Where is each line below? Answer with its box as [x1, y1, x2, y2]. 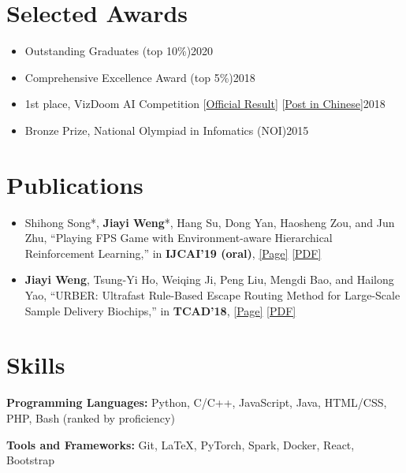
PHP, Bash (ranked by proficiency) [6, 409, 175, 426]
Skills [6, 348, 65, 381]
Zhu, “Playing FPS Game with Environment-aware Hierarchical [24, 229, 333, 246]
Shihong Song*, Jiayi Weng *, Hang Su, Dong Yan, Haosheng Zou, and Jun [24, 214, 395, 230]
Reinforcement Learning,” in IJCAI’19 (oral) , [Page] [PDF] [24, 244, 322, 261]
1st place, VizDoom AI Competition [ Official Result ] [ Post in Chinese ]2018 [24, 95, 386, 112]
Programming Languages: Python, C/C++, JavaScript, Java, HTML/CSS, [6, 394, 387, 411]
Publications [6, 168, 143, 200]
